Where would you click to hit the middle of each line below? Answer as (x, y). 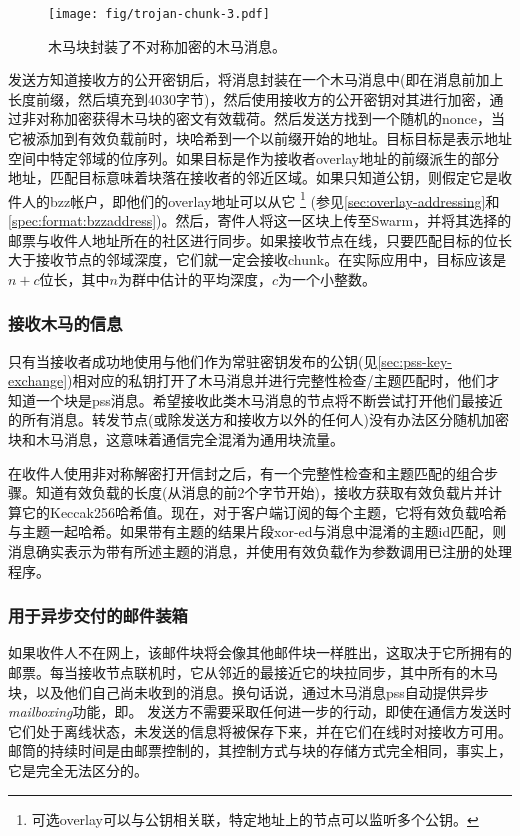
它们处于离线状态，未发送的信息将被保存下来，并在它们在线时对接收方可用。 (260, 730)
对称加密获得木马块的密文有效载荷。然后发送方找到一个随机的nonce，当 (270, 118)
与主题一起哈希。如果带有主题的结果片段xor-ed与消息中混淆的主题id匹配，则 (257, 531)
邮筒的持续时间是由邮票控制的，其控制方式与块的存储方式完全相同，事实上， (260, 750)
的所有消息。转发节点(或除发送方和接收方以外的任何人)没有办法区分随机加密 (258, 419)
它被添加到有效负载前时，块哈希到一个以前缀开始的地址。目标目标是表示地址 (260, 138)
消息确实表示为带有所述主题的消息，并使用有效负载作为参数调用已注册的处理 (260, 551)
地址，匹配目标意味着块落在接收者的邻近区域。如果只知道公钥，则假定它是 (253, 177)
